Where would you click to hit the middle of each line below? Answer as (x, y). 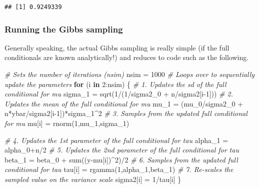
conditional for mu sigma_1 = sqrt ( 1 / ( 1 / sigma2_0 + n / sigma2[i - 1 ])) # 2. (119, 94)
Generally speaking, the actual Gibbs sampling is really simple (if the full (117, 47)
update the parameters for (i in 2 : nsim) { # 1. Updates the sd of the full (115, 84)
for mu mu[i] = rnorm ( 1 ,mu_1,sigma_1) (67, 123)
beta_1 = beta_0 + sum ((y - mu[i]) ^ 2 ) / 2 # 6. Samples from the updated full (121, 159)
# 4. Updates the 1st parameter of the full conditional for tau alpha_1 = (116, 140)
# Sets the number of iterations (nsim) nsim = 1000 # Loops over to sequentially (130, 74)
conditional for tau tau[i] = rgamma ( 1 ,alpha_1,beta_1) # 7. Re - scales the (119, 169)
